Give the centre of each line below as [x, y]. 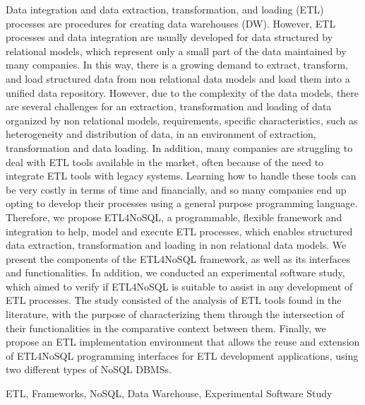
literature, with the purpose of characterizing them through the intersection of [175, 314]
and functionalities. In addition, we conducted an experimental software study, [175, 272]
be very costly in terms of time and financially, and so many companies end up [176, 189]
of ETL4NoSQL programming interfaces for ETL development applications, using [182, 355]
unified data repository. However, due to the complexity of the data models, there [182, 92]
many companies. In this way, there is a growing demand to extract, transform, [177, 65]
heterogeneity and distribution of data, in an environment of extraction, [161, 134]
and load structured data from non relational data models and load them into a [178, 78]
